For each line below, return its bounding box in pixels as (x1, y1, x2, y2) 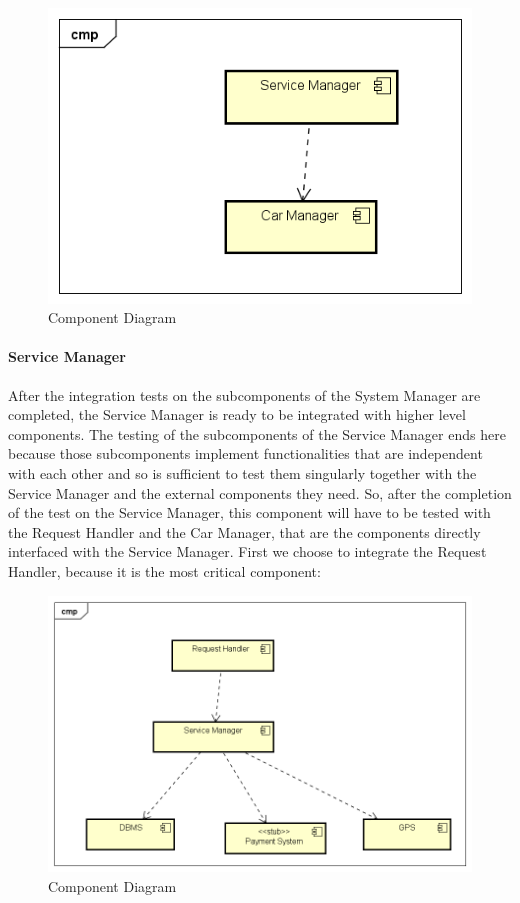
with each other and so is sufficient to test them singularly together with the (8, 462, 477, 483)
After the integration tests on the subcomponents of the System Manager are (8, 384, 481, 405)
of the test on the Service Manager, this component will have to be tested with (8, 502, 491, 523)
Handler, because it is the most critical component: (8, 560, 321, 581)
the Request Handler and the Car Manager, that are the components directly (8, 521, 481, 542)
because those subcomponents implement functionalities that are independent (8, 443, 483, 464)
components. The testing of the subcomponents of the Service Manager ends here (8, 423, 506, 444)
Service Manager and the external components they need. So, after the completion (8, 482, 512, 503)
